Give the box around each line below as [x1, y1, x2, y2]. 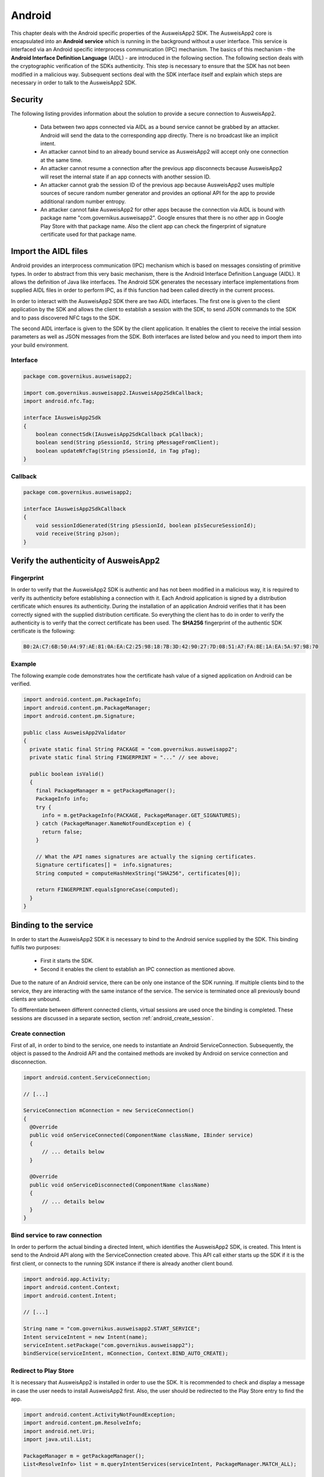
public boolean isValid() [29, 770, 104, 777]
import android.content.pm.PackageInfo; [23, 696, 141, 703]
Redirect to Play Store [11, 1367, 74, 1375]
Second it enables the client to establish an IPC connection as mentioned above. [40, 965, 236, 972]
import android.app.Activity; [23, 1276, 111, 1282]
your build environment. [11, 341, 69, 349]
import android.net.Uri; [23, 1427, 95, 1434]
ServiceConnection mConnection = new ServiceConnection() [23, 1107, 194, 1114]
